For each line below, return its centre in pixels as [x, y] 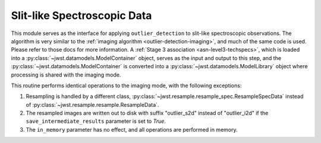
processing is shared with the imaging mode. [66, 75]
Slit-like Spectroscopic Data [81, 15]
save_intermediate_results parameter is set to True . [96, 121]
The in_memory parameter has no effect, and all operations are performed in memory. [132, 129]
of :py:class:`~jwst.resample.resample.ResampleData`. [92, 104]
